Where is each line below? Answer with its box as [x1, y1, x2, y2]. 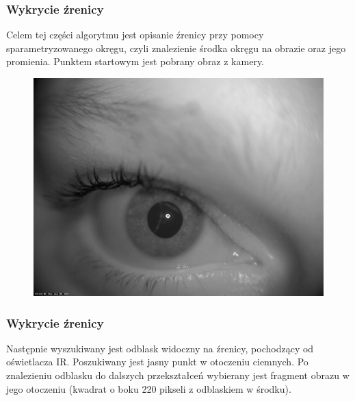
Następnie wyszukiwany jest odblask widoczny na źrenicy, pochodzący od [6, 341, 314, 355]
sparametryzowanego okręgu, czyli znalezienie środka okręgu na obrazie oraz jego [6, 40, 346, 55]
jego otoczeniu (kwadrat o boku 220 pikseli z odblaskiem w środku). [6, 381, 291, 396]
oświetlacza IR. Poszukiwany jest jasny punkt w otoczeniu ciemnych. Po [6, 354, 308, 369]
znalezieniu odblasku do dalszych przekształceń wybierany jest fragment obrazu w [6, 368, 350, 382]
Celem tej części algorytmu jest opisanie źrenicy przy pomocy [6, 27, 264, 42]
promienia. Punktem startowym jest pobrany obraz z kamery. [6, 54, 265, 69]
